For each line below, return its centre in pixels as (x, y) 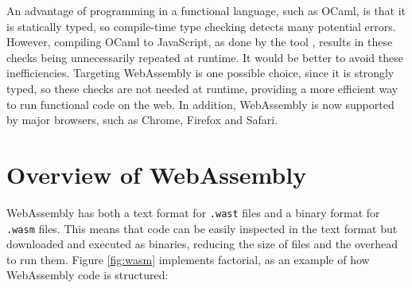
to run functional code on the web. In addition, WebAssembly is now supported (200, 104)
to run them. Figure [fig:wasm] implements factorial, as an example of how (188, 259)
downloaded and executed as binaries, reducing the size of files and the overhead (202, 244)
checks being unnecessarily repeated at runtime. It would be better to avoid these (205, 57)
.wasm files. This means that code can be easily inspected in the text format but (202, 228)
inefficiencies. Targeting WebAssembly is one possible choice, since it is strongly (200, 73)
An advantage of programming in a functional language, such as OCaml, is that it (206, 10)
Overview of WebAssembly (157, 174)
